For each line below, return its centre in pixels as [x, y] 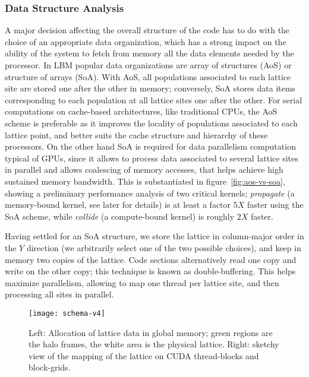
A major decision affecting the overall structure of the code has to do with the [147, 30]
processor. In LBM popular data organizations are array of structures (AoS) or [148, 65]
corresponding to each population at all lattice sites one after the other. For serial [154, 99]
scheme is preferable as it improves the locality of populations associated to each [151, 123]
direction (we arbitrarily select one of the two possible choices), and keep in [164, 247]
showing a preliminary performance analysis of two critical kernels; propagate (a [150, 193]
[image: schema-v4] [67, 313]
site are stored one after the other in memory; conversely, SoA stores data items [150, 88]
